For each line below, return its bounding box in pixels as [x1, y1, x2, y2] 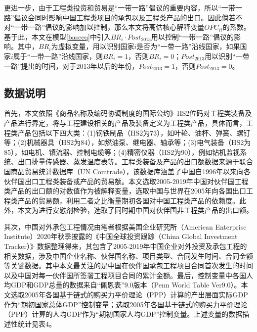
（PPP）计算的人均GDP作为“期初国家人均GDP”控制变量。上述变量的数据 [4, 309, 243, 319]
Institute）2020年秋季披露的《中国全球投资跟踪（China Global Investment [4, 231, 238, 241]
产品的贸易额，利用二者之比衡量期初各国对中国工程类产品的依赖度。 [17, 195, 239, 205]
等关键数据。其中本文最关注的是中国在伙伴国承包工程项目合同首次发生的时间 [4, 260, 253, 271]
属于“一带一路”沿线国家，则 [13, 50, 103, 61]
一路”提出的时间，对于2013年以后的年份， [4, 60, 139, 71]
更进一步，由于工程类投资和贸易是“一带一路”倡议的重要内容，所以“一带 [4, 2, 235, 12]
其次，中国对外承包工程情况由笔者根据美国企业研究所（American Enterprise [4, 221, 247, 232]
